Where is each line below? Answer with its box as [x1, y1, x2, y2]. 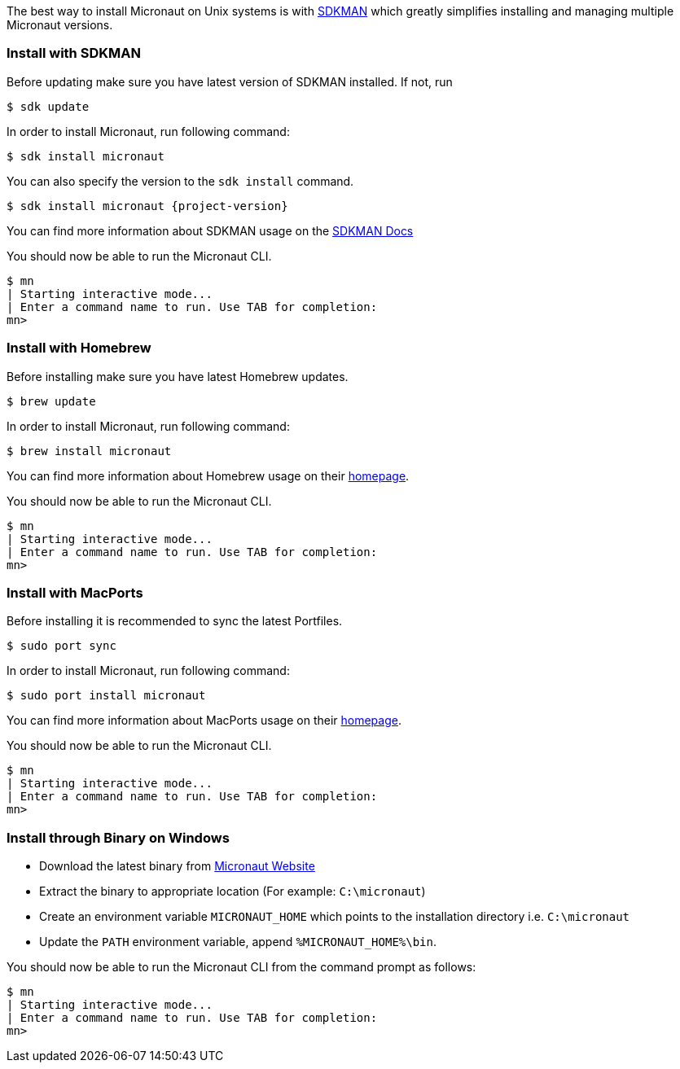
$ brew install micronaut [7, 444, 172, 458]
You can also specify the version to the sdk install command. [7, 173, 354, 188]
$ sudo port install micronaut [7, 689, 206, 703]
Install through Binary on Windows [7, 829, 230, 846]
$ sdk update [7, 99, 90, 113]
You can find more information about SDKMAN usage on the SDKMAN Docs [7, 223, 414, 238]
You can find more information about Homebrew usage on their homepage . [7, 468, 410, 483]
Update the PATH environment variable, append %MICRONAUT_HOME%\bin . [39, 935, 437, 949]
